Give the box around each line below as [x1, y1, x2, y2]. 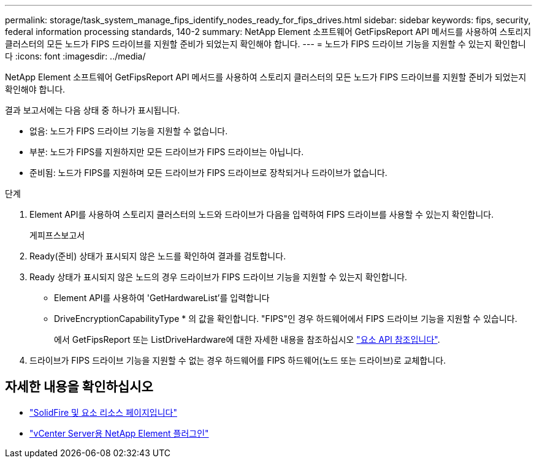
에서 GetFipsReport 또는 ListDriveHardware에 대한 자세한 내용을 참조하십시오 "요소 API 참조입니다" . [54, 334, 440, 345]
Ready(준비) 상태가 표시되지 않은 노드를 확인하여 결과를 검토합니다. [29, 251, 286, 261]
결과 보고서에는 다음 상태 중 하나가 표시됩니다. [5, 105, 180, 115]
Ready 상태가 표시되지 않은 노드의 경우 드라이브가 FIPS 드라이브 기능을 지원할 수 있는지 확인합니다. [29, 272, 408, 282]
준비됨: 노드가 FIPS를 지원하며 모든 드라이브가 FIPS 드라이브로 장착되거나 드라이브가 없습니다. [29, 167, 387, 178]
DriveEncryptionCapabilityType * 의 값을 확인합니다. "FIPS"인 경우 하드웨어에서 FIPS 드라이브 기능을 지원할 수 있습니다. [54, 313, 517, 324]
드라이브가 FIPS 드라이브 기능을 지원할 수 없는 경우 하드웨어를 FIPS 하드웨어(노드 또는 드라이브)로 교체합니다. [29, 355, 446, 365]
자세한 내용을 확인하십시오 [5, 379, 153, 395]
